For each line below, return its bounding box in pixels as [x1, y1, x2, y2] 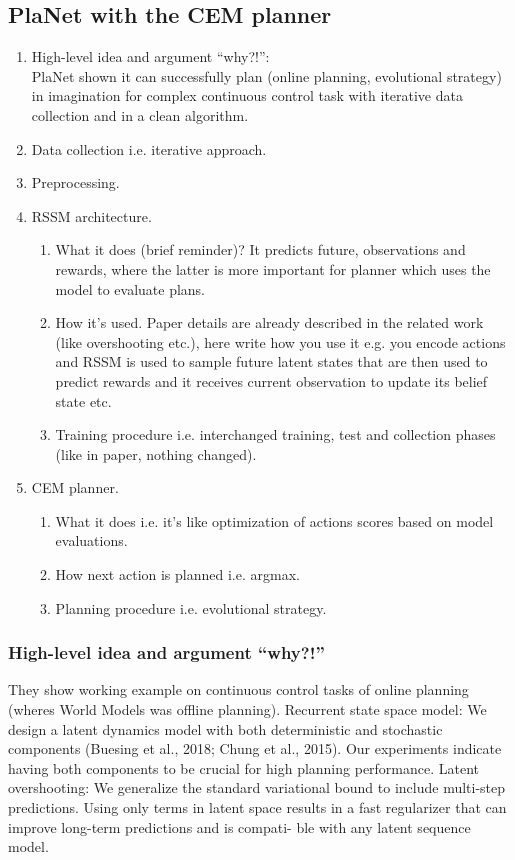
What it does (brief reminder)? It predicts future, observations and [55, 239, 466, 260]
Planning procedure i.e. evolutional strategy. [55, 597, 327, 618]
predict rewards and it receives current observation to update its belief [55, 370, 488, 391]
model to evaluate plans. [55, 278, 206, 299]
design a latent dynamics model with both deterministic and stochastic [8, 718, 443, 739]
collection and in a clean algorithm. [31, 104, 249, 125]
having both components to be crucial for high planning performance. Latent [8, 757, 480, 778]
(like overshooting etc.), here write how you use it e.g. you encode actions [55, 331, 506, 352]
